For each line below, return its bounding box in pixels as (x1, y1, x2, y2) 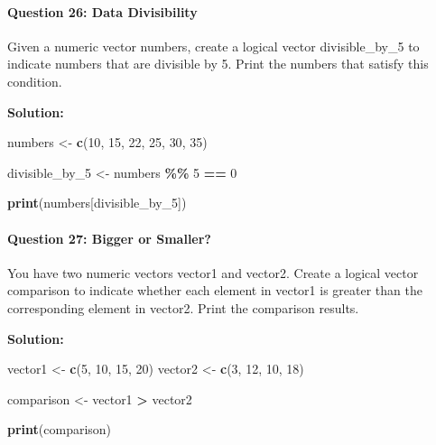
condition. (7, 71, 62, 90)
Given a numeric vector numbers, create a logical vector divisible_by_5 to (7, 36, 420, 55)
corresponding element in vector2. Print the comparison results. (7, 298, 359, 317)
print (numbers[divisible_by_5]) (7, 193, 187, 212)
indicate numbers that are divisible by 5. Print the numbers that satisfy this (7, 54, 429, 73)
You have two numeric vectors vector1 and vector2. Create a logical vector (7, 263, 419, 282)
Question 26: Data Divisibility (7, 2, 198, 21)
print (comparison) (7, 420, 112, 439)
